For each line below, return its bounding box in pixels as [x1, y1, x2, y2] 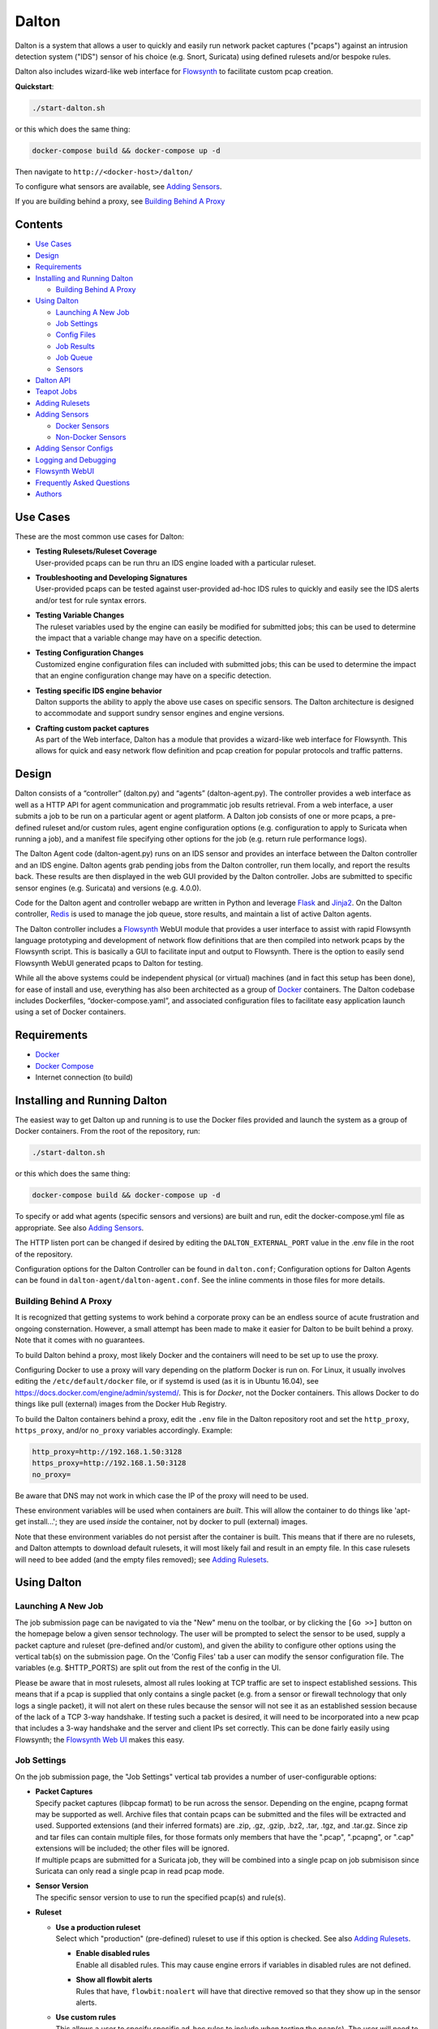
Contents [15, 218, 63, 231]
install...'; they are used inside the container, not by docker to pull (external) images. [28, 1517, 308, 1527]
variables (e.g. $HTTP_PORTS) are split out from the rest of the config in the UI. [15, 1663, 281, 1673]
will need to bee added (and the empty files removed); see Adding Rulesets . [15, 1554, 269, 1564]
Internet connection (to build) [35, 1072, 133, 1083]
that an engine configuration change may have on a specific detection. [35, 670, 272, 681]
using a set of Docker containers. [15, 1007, 127, 1017]
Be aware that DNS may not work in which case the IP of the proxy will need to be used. [15, 1490, 309, 1501]
